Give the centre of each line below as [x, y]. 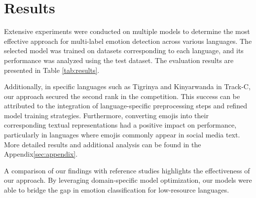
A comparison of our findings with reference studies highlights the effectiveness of [127, 170]
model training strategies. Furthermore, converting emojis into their [106, 115]
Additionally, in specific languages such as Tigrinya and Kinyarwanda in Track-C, [127, 86]
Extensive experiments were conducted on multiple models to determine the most [127, 31]
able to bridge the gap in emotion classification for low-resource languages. [117, 190]
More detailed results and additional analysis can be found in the [103, 144]
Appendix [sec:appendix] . [41, 154]
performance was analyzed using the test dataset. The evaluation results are [119, 60]
